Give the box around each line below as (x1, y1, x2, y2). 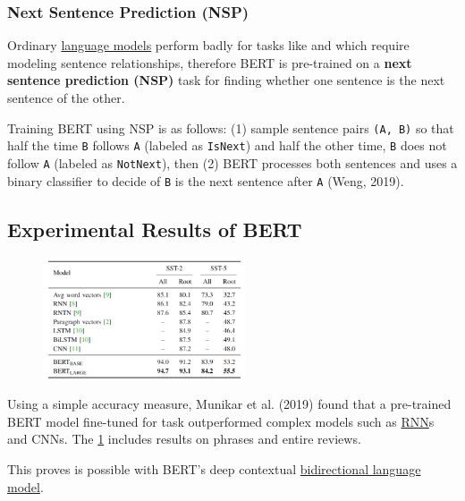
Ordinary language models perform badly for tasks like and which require (7, 36, 410, 55)
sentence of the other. (7, 89, 125, 106)
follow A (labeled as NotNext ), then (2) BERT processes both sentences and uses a (7, 153, 458, 172)
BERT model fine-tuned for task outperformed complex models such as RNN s (7, 412, 435, 430)
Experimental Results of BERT (7, 215, 302, 242)
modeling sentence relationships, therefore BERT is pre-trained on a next (7, 53, 412, 72)
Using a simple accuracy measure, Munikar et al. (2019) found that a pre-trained (7, 395, 452, 413)
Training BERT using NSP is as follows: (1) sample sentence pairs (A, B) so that (7, 118, 454, 137)
